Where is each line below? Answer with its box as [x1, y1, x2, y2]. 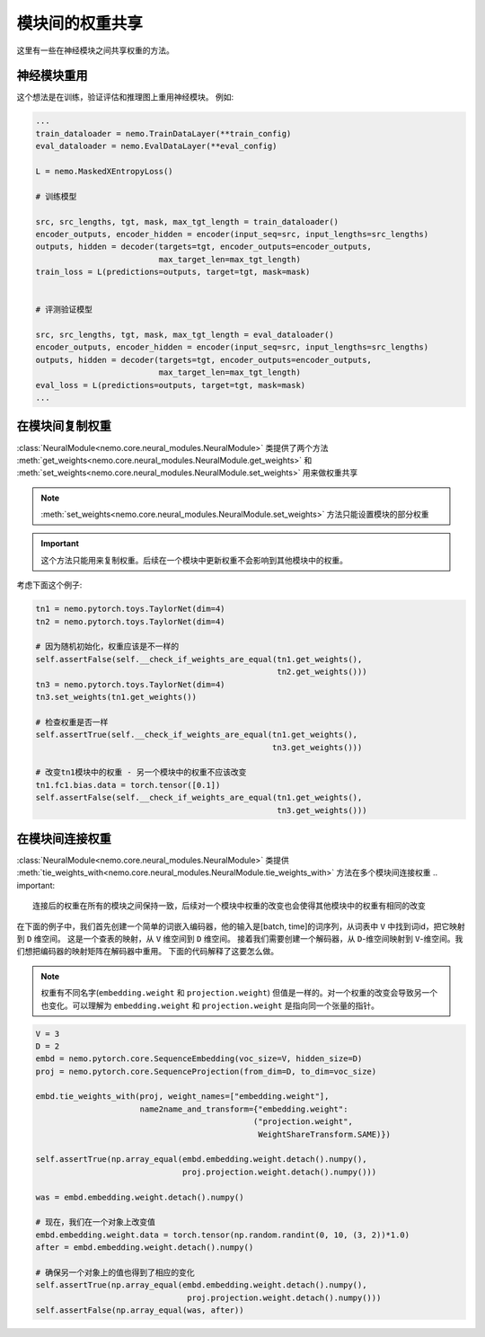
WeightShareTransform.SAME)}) [257, 1129, 391, 1139]
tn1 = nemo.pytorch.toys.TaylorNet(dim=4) [35, 604, 225, 615]
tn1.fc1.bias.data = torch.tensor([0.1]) [35, 780, 221, 790]
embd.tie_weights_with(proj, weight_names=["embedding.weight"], [35, 1092, 330, 1102]
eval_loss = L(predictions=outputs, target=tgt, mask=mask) [35, 380, 306, 390]
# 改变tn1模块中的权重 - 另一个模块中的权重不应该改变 [35, 767, 247, 777]
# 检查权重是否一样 [35, 717, 109, 727]
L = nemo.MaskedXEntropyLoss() [35, 166, 174, 176]
